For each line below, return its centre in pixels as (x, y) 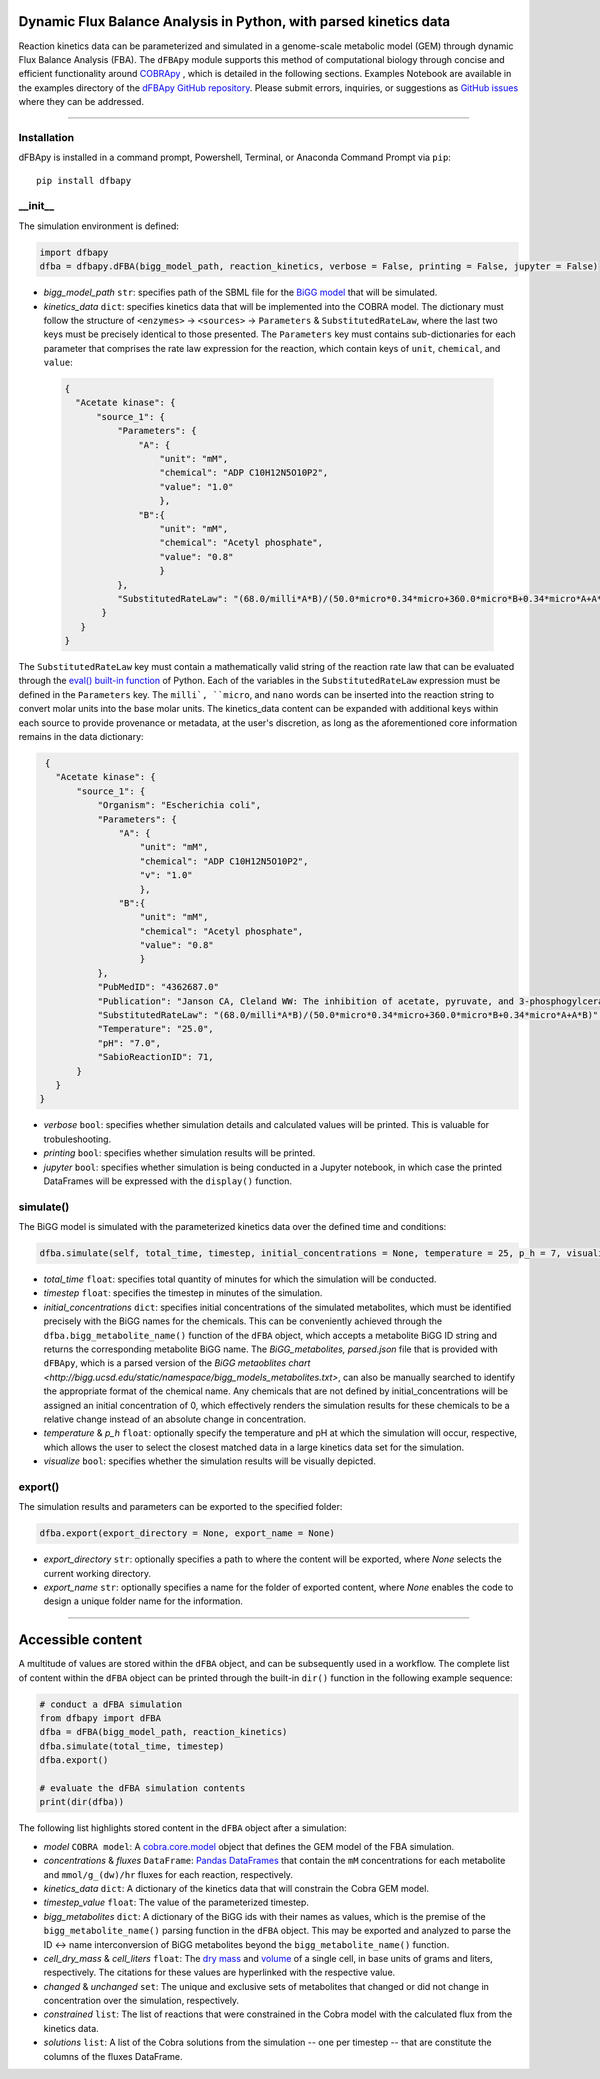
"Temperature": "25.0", (155, 1029)
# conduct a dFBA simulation (111, 1704)
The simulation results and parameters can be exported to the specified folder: (180, 1507)
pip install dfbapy (84, 180)
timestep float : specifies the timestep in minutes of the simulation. (183, 1293)
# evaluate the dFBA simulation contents (142, 1788)
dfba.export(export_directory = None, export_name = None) (187, 1533)
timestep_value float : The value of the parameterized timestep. (176, 1902)
